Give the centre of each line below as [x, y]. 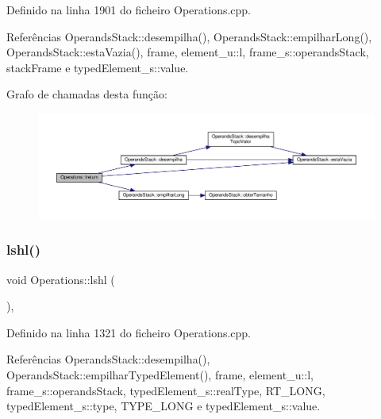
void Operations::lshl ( [61, 279]
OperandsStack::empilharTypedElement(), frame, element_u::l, [160, 375]
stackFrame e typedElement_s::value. [98, 67]
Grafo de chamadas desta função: [87, 94]
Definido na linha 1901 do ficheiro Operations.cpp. [129, 10]
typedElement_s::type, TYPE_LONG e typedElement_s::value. [164, 406]
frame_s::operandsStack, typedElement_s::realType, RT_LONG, [166, 390]
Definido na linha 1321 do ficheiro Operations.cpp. [129, 332]
